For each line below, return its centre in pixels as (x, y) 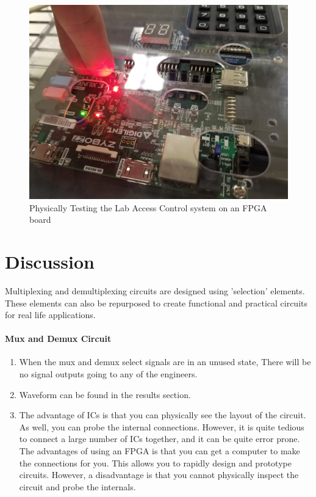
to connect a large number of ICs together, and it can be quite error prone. (160, 439)
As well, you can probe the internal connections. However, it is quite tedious (162, 426)
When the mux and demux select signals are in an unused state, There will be (165, 362)
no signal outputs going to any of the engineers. (108, 374)
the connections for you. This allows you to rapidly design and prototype (155, 463)
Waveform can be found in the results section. (105, 394)
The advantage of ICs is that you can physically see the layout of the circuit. (163, 415)
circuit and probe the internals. (77, 486)
